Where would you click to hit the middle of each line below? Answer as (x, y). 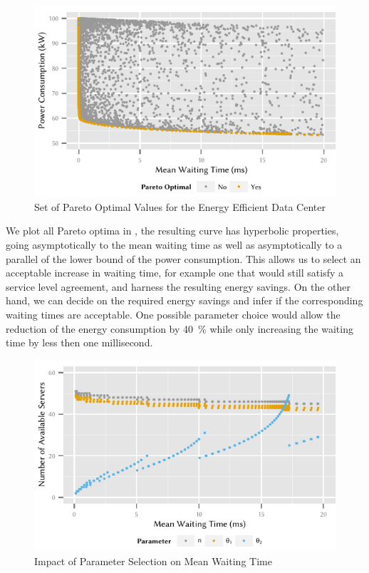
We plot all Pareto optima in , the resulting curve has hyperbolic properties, (172, 231)
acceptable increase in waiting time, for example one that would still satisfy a (175, 273)
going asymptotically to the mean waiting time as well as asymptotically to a (174, 245)
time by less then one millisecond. (79, 342)
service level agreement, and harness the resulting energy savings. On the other (178, 286)
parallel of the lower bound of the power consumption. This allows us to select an (183, 258)
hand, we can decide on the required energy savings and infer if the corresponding (184, 300)
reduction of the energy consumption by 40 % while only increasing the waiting (180, 328)
